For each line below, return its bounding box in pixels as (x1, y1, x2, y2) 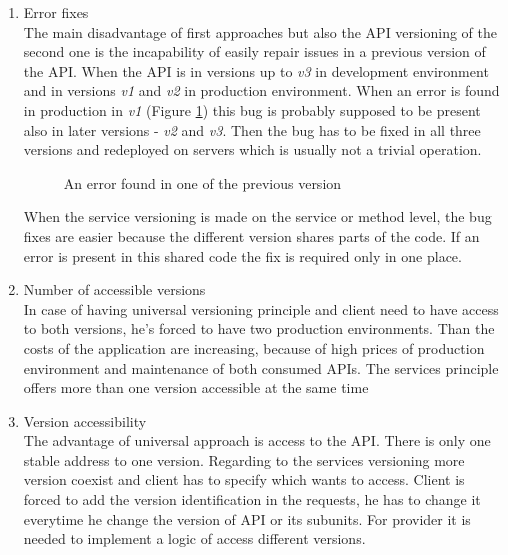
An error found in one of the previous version (63, 172, 342, 193)
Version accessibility (23, 410, 147, 431)
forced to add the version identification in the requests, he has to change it (23, 489, 481, 510)
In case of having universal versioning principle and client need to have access (23, 298, 499, 319)
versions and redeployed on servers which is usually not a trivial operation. (23, 139, 482, 160)
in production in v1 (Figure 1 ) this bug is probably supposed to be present (23, 99, 481, 120)
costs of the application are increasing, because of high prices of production (23, 337, 485, 358)
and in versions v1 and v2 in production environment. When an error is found (23, 80, 500, 101)
